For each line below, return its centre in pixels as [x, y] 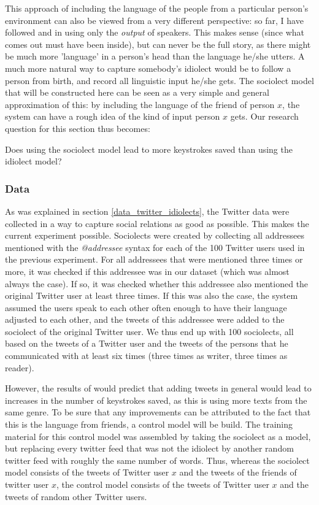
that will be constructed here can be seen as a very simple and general [137, 92]
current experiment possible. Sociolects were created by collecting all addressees [155, 235]
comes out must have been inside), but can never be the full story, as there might [158, 44]
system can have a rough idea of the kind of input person [113, 116]
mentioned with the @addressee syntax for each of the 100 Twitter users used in [155, 247]
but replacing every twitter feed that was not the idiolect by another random [149, 448]
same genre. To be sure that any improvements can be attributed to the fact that [158, 412]
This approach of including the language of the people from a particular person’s [157, 8]
